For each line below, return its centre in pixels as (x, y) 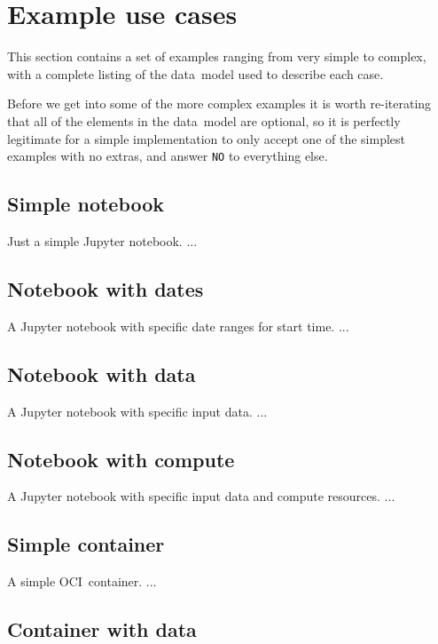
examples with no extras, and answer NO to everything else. (168, 156)
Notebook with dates (106, 288)
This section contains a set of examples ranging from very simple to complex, (217, 56)
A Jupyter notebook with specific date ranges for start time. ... (178, 326)
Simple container (86, 544)
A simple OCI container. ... (82, 581)
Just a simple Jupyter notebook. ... (102, 240)
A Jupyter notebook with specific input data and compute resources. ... (201, 496)
